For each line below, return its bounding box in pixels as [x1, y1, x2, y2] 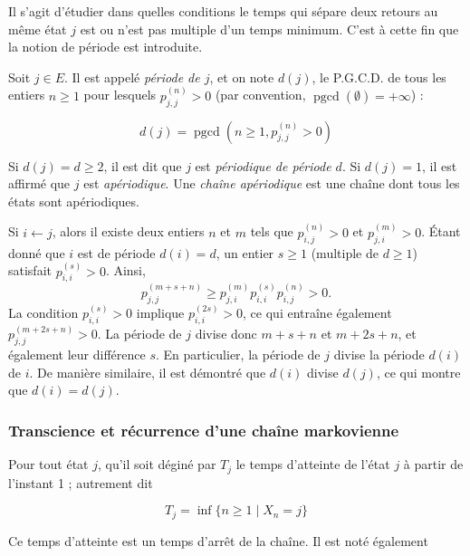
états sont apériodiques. [8, 191, 139, 210]
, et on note [209, 67, 274, 86]
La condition [8, 303, 79, 322]
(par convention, [215, 85, 306, 104]
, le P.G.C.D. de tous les [312, 67, 446, 86]
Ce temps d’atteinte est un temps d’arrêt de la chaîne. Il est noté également [8, 531, 428, 550]
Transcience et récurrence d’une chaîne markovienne [8, 418, 399, 441]
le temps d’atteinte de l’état [235, 455, 390, 474]
